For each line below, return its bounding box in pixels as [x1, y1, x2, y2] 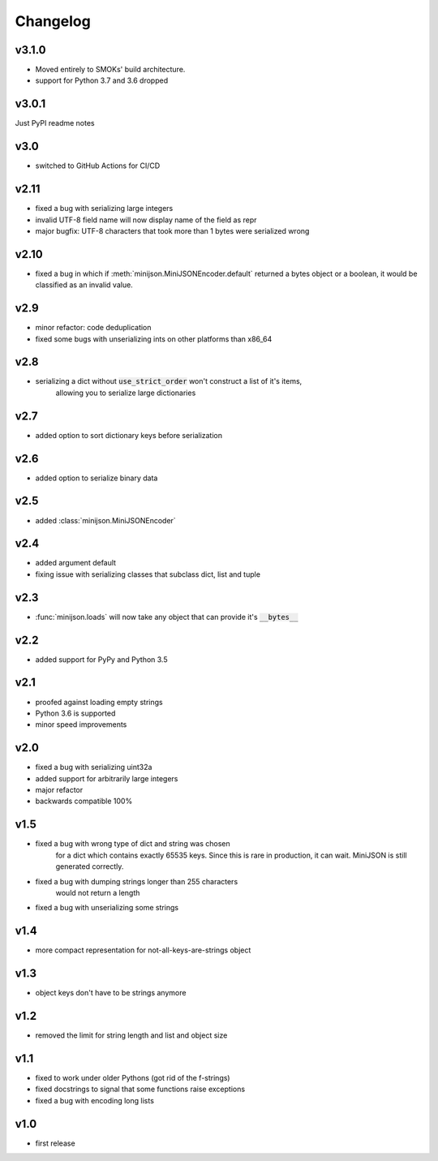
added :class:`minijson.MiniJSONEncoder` [35, 515, 176, 525]
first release [35, 1138, 76, 1148]
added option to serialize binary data [35, 473, 158, 483]
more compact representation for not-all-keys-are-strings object [35, 945, 251, 955]
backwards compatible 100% [35, 796, 133, 806]
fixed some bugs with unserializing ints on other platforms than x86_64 [35, 333, 273, 344]
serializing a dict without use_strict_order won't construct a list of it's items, [35, 376, 303, 386]
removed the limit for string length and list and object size [35, 1030, 228, 1040]
